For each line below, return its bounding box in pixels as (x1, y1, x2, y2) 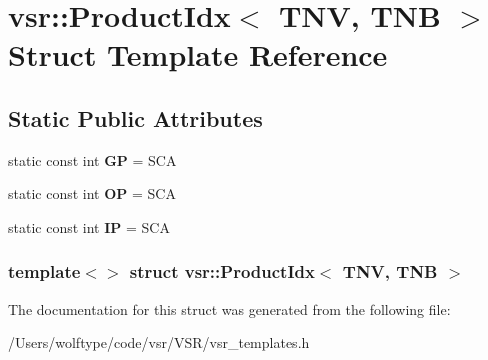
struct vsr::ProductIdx (129, 259, 315, 284)
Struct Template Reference (8, 34, 388, 75)
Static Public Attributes (8, 102, 263, 133)
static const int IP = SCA (8, 216, 170, 237)
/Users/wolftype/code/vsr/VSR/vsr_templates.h (8, 332, 310, 353)
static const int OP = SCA (8, 183, 176, 204)
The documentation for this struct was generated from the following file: (8, 298, 451, 319)
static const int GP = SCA (8, 149, 177, 170)
